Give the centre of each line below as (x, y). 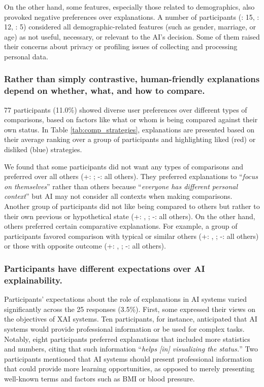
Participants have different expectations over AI (105, 268)
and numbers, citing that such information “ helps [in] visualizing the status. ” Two (131, 349)
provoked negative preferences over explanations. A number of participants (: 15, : (132, 16)
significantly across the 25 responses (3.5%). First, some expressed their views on (130, 309)
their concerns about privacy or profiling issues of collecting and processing (121, 46)
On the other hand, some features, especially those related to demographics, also (129, 7)
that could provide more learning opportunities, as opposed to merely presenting (129, 368)
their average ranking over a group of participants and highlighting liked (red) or (130, 139)
